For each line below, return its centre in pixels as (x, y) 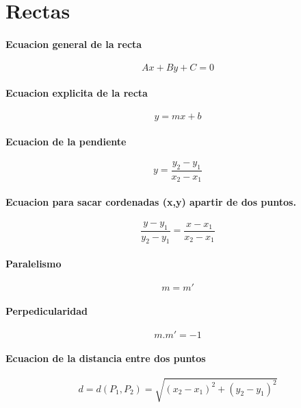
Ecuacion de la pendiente (66, 141)
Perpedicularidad (47, 310)
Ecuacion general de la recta (74, 44)
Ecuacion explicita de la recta (77, 92)
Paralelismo (34, 264)
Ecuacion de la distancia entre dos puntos (106, 358)
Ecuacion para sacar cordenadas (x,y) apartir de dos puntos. (151, 201)
